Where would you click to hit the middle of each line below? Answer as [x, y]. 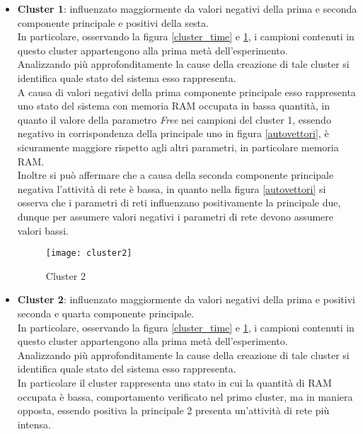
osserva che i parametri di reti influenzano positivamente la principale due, [179, 203]
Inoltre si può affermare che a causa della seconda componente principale [175, 175]
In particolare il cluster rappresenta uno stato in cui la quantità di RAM [174, 382]
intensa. [34, 424]
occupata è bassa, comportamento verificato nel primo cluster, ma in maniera [185, 396]
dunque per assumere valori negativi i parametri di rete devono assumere [175, 216]
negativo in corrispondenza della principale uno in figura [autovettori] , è [173, 133]
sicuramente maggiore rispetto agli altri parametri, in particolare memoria [178, 147]
